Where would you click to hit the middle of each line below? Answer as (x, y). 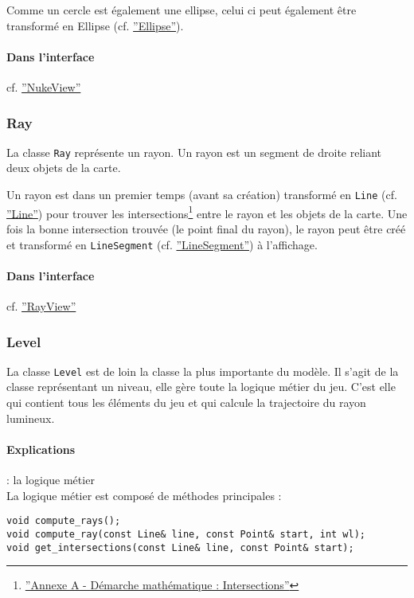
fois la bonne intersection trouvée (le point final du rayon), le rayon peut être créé (206, 228)
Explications (41, 449)
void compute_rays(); (64, 521)
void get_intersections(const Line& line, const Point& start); (180, 547)
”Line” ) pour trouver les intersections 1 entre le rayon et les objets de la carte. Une (207, 212)
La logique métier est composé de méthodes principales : (144, 495)
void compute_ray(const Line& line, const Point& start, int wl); (186, 534)
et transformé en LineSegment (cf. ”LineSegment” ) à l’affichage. (162, 244)
